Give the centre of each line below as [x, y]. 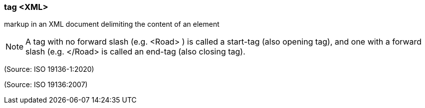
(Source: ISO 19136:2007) [46, 85]
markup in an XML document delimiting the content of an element [112, 24]
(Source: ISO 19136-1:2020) [49, 69]
